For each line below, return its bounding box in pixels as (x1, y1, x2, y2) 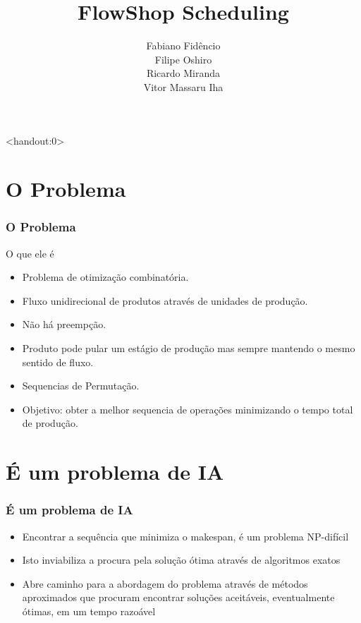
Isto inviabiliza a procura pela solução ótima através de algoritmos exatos (22, 552, 341, 567)
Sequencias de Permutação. (22, 378, 140, 393)
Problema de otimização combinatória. (22, 270, 189, 284)
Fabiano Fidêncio (146, 38, 221, 53)
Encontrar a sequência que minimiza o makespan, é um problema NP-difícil (22, 528, 349, 543)
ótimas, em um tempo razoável (22, 604, 156, 618)
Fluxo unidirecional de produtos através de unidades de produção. (22, 293, 308, 308)
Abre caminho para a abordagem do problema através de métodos (22, 576, 308, 591)
